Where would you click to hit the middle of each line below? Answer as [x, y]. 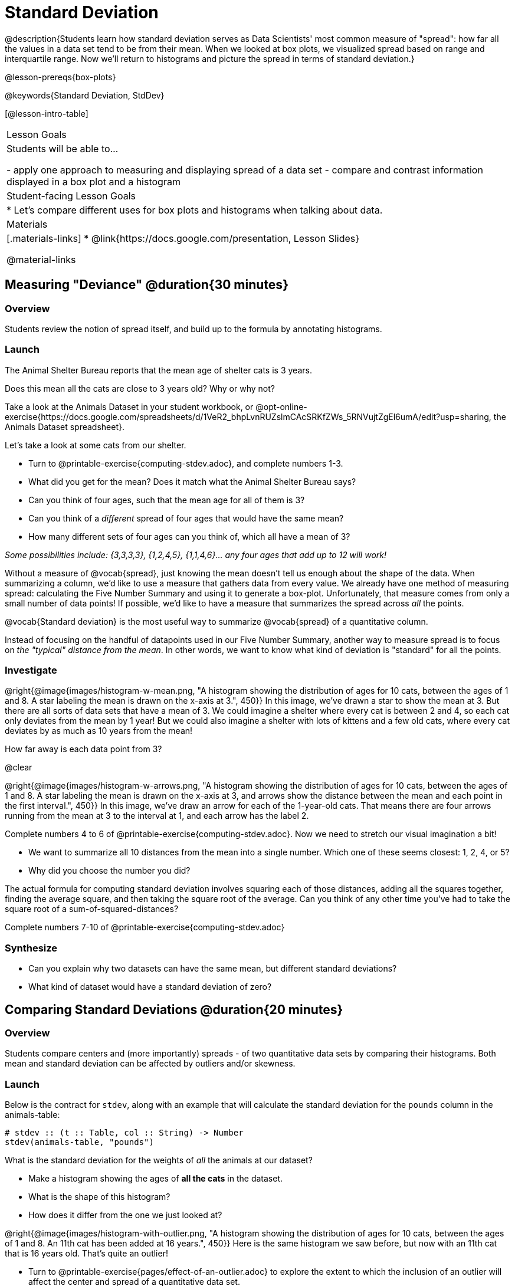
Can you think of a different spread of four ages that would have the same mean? [186, 518]
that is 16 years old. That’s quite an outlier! [86, 1254]
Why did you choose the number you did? [109, 871]
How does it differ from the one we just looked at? [125, 1215]
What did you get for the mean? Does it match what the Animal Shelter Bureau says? [192, 481]
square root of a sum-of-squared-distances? [92, 909]
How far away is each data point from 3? [83, 749]
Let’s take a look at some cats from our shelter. [96, 445]
